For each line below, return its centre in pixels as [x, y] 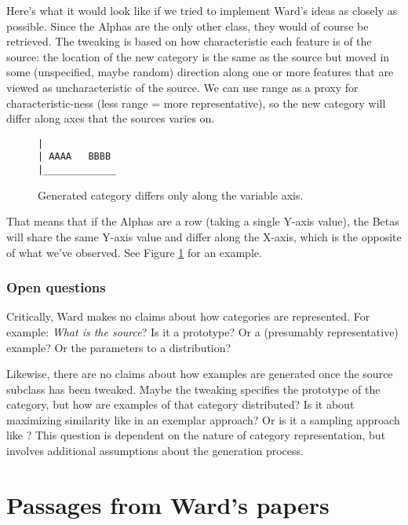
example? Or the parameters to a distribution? [119, 347]
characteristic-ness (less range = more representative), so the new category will [196, 103]
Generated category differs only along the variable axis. [171, 195]
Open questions [56, 287]
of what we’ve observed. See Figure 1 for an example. [134, 252]
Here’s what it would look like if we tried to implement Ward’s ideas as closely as [202, 10]
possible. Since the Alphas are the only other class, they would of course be [188, 26]
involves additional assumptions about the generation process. [155, 451]
